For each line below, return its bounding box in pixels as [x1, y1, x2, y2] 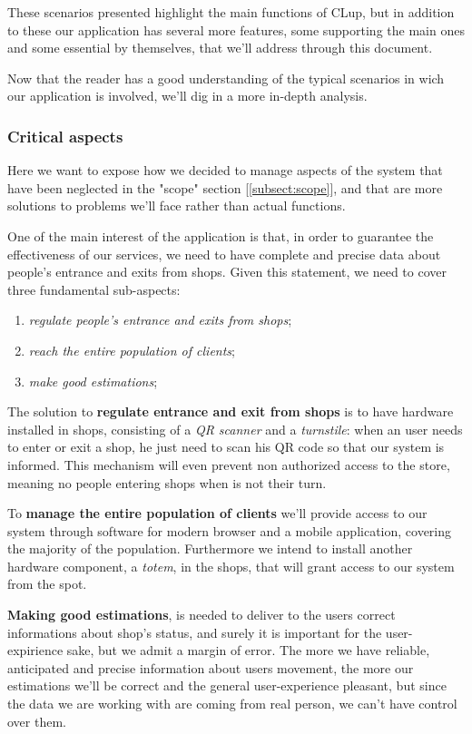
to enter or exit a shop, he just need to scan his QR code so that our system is [7, 437, 445, 456]
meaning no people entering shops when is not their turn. [7, 473, 327, 492]
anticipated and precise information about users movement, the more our [7, 658, 414, 677]
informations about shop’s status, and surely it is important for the [7, 622, 382, 641]
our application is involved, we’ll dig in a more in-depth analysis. [7, 86, 368, 105]
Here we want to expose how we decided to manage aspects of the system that [7, 161, 443, 180]
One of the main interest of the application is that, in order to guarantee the [7, 226, 434, 245]
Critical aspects [7, 124, 123, 147]
